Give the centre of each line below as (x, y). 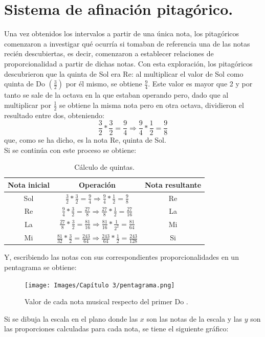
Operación (97, 184)
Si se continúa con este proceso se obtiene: (70, 150)
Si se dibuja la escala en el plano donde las (71, 318)
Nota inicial (29, 184)
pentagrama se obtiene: (40, 267)
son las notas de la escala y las (194, 318)
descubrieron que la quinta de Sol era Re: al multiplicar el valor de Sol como (124, 73)
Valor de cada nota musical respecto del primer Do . (106, 301)
